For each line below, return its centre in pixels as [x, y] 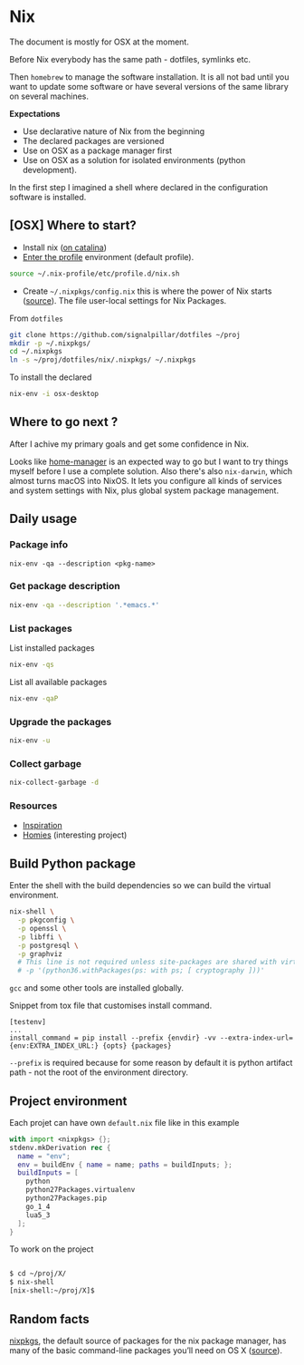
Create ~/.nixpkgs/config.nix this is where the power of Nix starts [147, 291]
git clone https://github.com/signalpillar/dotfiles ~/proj [125, 334]
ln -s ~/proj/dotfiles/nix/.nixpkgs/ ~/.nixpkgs [103, 360]
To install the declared [51, 377]
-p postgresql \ [48, 945]
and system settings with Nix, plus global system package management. [144, 490]
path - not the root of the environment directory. [99, 1072]
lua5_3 [38, 1215]
